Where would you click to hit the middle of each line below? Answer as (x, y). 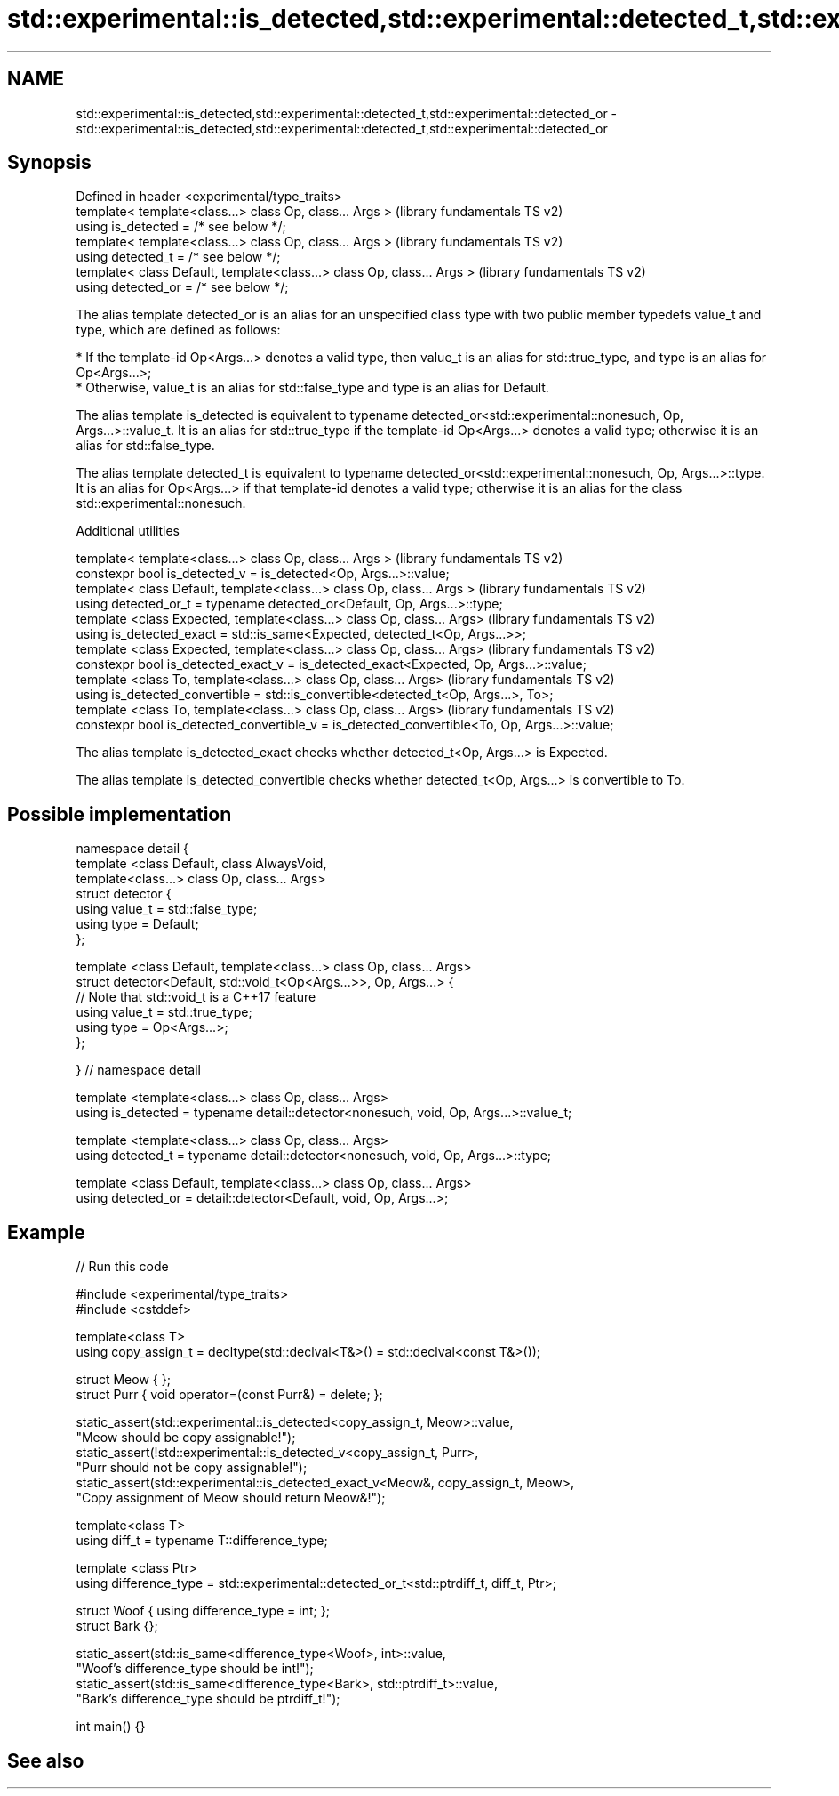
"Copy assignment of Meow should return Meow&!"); (231, 1498)
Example (46, 1232)
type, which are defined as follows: (178, 330)
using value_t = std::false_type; (167, 909)
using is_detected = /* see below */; (181, 227)
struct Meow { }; (123, 1380)
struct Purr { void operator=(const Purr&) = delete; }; (229, 1395)
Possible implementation (120, 814)
